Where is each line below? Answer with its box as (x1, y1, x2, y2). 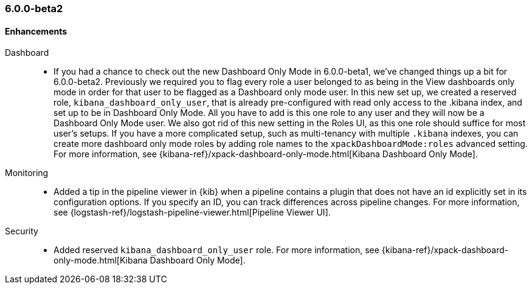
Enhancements (5, 25, 67, 36)
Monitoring (5, 168, 49, 178)
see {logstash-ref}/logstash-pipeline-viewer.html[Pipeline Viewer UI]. (54, 207, 331, 218)
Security (5, 226, 38, 237)
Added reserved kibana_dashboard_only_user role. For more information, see (54, 245, 379, 256)
